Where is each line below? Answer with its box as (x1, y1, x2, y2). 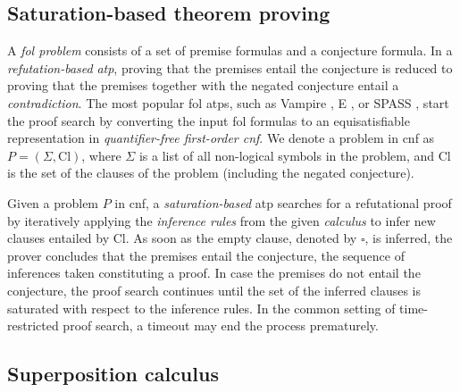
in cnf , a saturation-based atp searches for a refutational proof (114, 193, 452, 212)
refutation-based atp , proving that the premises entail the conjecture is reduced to (7, 58, 453, 77)
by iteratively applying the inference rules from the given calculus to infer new (7, 211, 436, 229)
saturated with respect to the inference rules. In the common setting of (7, 298, 396, 317)
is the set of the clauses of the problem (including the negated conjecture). (7, 163, 414, 182)
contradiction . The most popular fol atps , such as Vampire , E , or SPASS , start (7, 93, 449, 112)
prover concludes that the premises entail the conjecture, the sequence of (7, 246, 405, 264)
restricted (7, 316, 59, 335)
